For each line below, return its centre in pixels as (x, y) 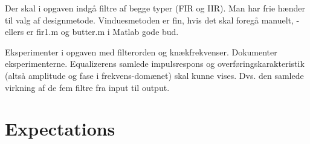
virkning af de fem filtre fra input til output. (87, 87)
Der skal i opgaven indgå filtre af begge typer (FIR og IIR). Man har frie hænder (155, 8)
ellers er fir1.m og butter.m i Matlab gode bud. (92, 32)
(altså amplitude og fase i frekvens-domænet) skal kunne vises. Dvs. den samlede (154, 75)
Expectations (60, 129)
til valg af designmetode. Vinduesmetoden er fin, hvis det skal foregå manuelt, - (152, 20)
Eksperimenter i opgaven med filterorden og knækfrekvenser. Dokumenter (141, 52)
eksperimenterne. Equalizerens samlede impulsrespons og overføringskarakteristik (155, 64)
